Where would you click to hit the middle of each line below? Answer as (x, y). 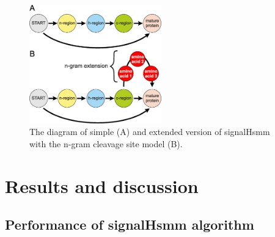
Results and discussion (102, 185)
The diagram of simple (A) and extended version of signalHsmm (150, 132)
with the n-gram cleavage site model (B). (106, 143)
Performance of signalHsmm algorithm (130, 224)
